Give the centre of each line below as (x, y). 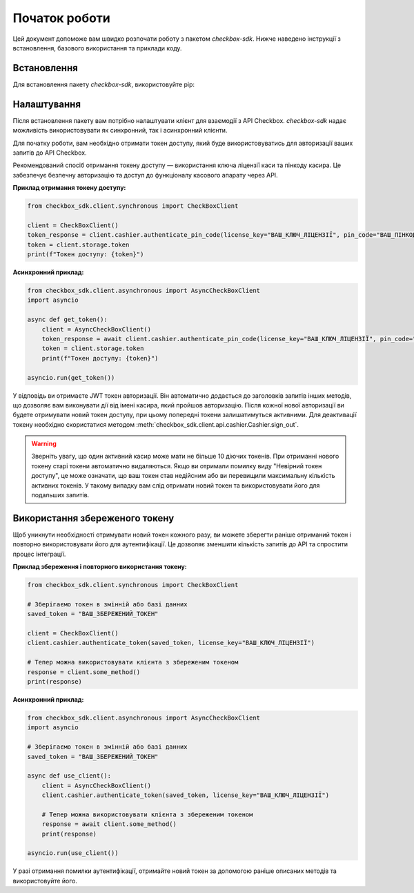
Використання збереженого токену (93, 518)
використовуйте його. (45, 881)
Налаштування (47, 104)
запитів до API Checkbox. (50, 153)
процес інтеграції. (39, 554)
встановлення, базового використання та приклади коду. (97, 48)
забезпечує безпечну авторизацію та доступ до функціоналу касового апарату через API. (146, 175)
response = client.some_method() (84, 672)
